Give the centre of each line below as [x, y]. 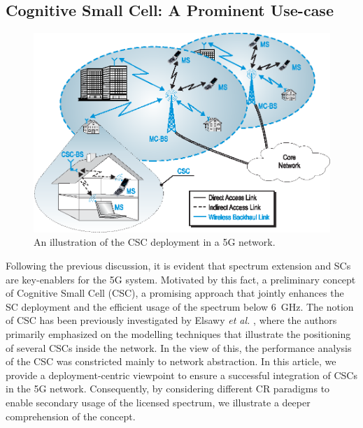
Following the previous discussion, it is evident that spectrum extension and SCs [178, 265]
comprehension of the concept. [71, 416]
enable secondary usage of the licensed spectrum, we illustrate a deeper [158, 402]
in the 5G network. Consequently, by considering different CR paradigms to [168, 389]
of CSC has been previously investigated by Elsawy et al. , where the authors [171, 320]
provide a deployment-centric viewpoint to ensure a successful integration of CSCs [181, 375]
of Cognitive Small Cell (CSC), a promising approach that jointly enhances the [175, 293]
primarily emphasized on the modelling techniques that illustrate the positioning [178, 333]
